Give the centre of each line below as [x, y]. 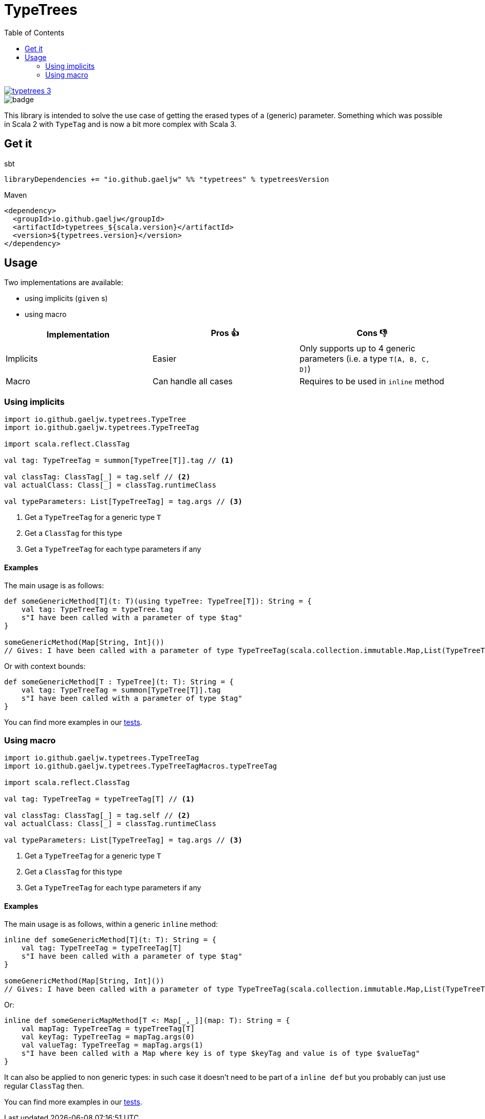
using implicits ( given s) [66, 299]
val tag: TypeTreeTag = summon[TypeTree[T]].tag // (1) [119, 461]
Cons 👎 [372, 333]
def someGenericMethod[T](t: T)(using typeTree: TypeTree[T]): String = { [158, 601]
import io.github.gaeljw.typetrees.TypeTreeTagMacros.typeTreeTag [141, 766]
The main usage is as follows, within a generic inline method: [111, 924]
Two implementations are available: [64, 283]
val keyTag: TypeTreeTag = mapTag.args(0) [108, 1037]
